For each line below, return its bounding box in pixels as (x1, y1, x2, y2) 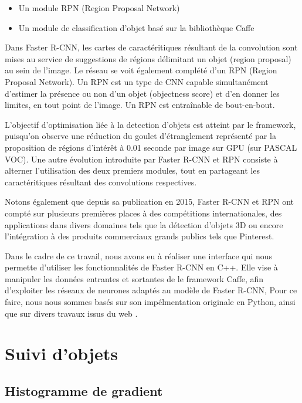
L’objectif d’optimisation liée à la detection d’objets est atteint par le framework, (5, 118, 296, 130)
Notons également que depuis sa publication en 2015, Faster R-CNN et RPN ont (5, 195, 294, 208)
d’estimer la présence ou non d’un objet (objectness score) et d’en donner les (5, 87, 280, 99)
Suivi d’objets (5, 341, 118, 365)
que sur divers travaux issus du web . (5, 307, 138, 319)
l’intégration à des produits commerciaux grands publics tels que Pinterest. (5, 230, 274, 242)
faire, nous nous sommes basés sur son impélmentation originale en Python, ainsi (5, 296, 296, 308)
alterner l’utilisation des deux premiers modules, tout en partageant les (5, 164, 260, 177)
